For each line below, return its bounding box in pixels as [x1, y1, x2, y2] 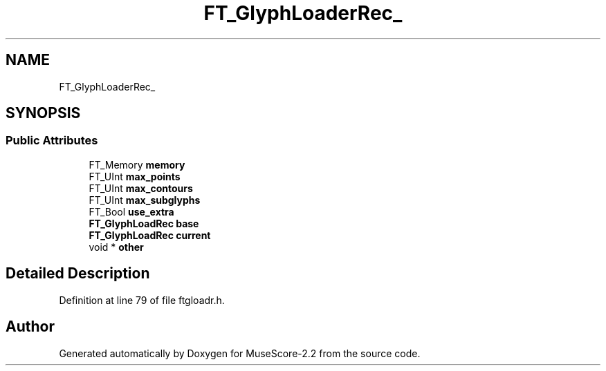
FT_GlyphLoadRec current [89, 229, 211, 241]
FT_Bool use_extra [89, 205, 174, 218]
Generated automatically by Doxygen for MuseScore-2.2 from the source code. [59, 347, 421, 359]
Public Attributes [6, 133, 98, 148]
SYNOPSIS [6, 104, 81, 122]
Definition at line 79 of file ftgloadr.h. [59, 294, 225, 306]
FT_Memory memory [89, 158, 185, 171]
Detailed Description [6, 265, 150, 283]
